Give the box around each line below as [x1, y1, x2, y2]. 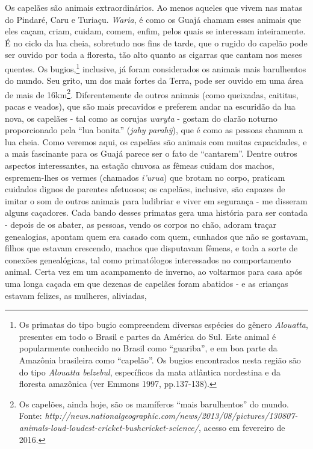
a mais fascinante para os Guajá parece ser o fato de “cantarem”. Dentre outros [5, 147, 297, 160]
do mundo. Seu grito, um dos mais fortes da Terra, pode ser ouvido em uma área [5, 74, 303, 87]
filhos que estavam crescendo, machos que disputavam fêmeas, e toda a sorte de [5, 242, 298, 254]
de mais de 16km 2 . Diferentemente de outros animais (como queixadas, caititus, [5, 86, 299, 101]
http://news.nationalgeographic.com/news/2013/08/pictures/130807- [45, 409, 298, 422]
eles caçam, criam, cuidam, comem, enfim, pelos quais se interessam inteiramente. [5, 25, 306, 37]
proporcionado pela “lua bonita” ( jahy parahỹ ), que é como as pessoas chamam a [5, 124, 303, 136]
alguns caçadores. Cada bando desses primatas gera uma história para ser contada [5, 206, 308, 219]
